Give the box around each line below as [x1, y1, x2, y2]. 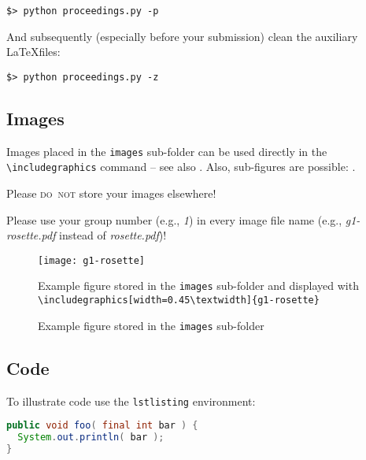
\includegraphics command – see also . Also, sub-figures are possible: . [6, 158, 356, 175]
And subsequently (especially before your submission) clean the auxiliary [6, 28, 358, 44]
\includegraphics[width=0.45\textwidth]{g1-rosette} [38, 295, 320, 306]
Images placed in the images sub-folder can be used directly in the [6, 143, 327, 159]
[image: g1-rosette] [38, 254, 146, 266]
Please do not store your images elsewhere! [6, 185, 216, 202]
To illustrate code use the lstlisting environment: [6, 392, 256, 409]
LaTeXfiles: [6, 43, 61, 60]
